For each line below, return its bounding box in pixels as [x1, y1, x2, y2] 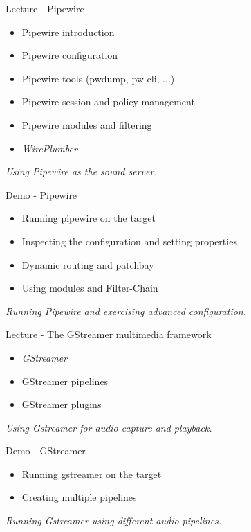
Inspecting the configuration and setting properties [21, 233, 237, 248]
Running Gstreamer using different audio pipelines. [6, 513, 222, 528]
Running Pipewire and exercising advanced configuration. [6, 303, 247, 318]
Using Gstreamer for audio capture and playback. [6, 420, 212, 434]
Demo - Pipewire [6, 187, 77, 202]
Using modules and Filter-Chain [21, 281, 158, 295]
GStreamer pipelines [21, 373, 109, 388]
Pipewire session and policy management [21, 94, 195, 109]
